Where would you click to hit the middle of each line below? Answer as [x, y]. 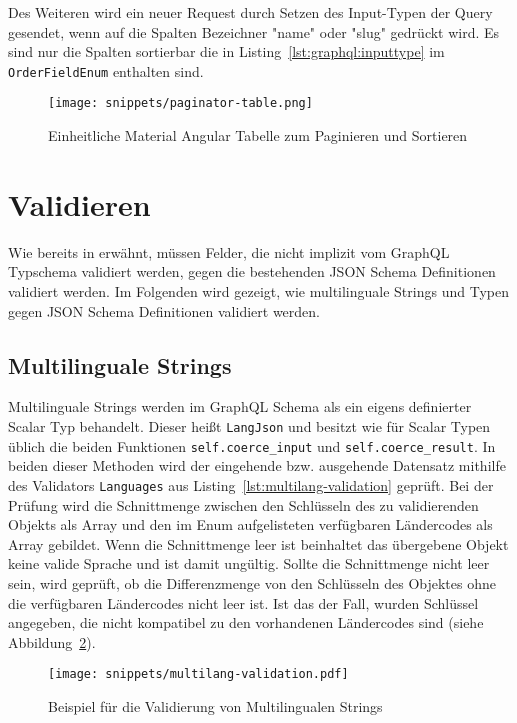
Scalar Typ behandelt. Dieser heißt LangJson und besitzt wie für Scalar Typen [249, 425]
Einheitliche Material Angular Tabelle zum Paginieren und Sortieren [258, 135]
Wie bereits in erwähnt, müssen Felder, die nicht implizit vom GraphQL [229, 251]
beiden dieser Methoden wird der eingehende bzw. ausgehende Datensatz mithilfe [257, 465]
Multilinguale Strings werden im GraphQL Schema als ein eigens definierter [240, 406]
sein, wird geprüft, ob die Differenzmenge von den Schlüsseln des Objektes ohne [252, 582]
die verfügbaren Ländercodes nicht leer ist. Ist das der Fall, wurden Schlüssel [243, 602]
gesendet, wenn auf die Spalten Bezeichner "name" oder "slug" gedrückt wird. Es [254, 31]
